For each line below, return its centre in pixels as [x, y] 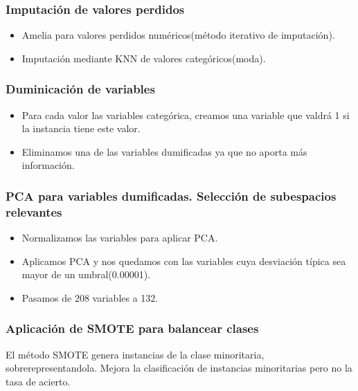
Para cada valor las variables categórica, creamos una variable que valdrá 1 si [186, 115]
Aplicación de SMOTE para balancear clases [132, 328]
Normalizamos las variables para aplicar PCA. [120, 238]
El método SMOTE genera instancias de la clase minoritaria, [135, 354]
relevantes [34, 211]
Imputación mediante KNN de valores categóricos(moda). [144, 58]
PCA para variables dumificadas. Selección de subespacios [171, 195]
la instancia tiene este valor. [81, 128]
